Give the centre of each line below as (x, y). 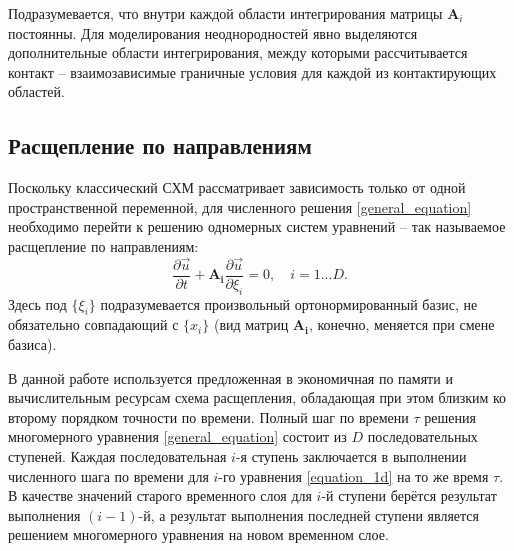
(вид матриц (251, 324)
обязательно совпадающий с (93, 324)
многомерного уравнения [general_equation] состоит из (177, 436)
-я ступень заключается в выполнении (351, 455)
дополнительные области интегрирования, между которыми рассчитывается (238, 52)
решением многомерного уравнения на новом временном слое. (198, 534)
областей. (36, 91)
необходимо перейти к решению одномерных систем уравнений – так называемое (257, 226)
